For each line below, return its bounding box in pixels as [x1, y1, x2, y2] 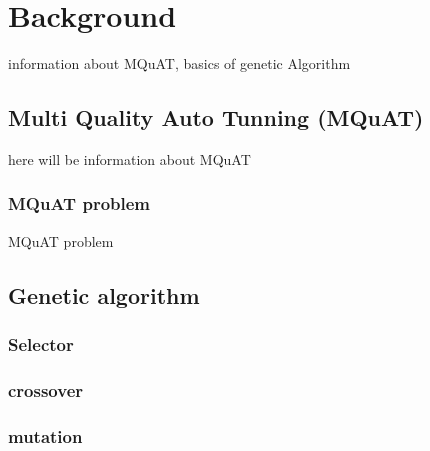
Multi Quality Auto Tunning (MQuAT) [8, 102, 424, 133]
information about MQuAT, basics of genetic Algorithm [8, 53, 351, 74]
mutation [8, 423, 83, 448]
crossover [8, 377, 84, 402]
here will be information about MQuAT [8, 148, 251, 169]
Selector [8, 332, 74, 357]
